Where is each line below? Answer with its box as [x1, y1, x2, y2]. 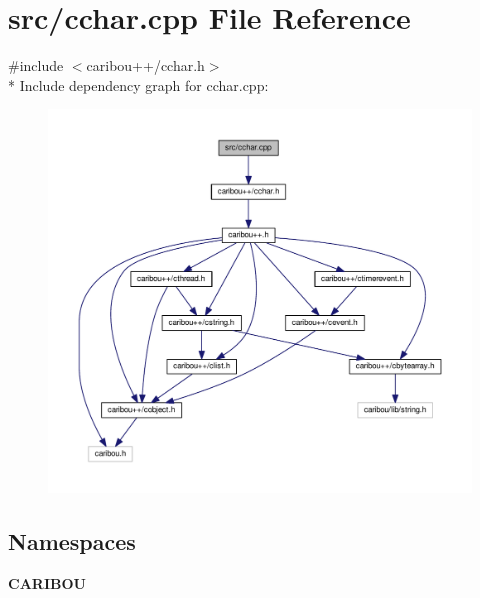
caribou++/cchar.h [86, 55, 205, 76]
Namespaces [8, 526, 136, 557]
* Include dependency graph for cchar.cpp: [8, 74, 269, 95]
